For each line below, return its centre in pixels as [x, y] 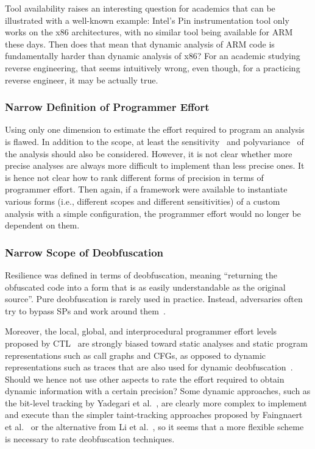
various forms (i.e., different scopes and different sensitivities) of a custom [143, 201]
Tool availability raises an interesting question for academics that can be [140, 8]
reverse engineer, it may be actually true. [82, 80]
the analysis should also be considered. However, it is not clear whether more [149, 153]
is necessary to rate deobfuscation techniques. [90, 438]
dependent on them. [42, 225]
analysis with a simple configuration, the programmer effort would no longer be [153, 213]
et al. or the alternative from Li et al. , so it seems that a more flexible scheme [154, 427]
